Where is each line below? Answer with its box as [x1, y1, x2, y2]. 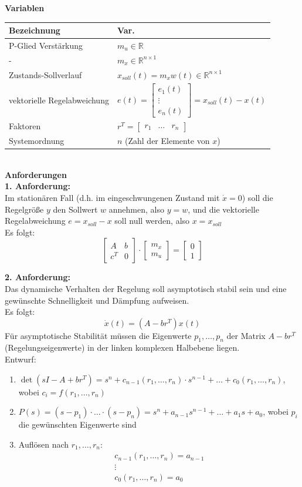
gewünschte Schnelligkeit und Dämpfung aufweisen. [5, 294, 189, 306]
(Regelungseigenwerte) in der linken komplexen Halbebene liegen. [5, 341, 240, 354]
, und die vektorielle [188, 203, 259, 215]
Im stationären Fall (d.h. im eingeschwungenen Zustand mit [5, 191, 220, 203]
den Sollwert [53, 203, 98, 215]
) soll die [242, 191, 273, 203]
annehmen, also [108, 203, 164, 215]
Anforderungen [5, 168, 67, 180]
